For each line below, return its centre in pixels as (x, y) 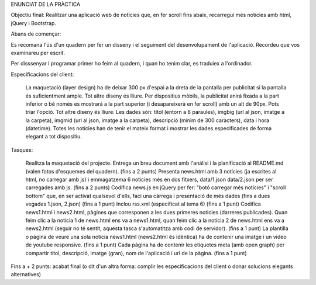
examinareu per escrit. (38, 53)
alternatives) (26, 274)
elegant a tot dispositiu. (54, 137)
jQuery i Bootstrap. (34, 23)
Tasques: (22, 150)
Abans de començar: (36, 34)
